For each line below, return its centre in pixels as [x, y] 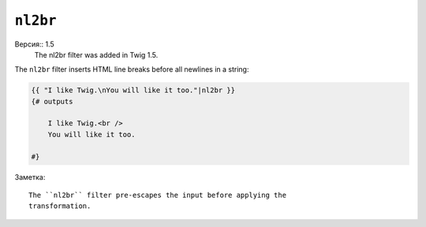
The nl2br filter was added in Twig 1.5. [96, 54]
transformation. [60, 206]
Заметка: [30, 177]
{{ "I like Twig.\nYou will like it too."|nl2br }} [133, 90]
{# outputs [52, 101]
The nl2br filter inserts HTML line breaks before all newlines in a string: [132, 69]
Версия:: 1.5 [34, 44]
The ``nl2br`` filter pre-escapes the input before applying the [158, 195]
